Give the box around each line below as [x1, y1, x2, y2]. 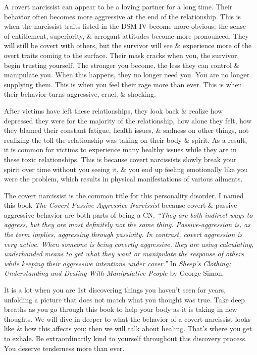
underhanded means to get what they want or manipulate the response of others [4, 248, 244, 259]
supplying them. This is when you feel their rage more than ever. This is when [4, 79, 242, 89]
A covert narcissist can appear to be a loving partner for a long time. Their [4, 1, 233, 11]
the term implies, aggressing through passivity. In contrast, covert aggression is [4, 229, 243, 239]
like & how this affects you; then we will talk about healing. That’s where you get [4, 323, 252, 334]
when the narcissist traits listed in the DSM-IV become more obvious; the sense [4, 21, 246, 31]
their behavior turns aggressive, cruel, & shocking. [4, 89, 156, 99]
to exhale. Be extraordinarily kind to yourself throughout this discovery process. [4, 333, 247, 343]
